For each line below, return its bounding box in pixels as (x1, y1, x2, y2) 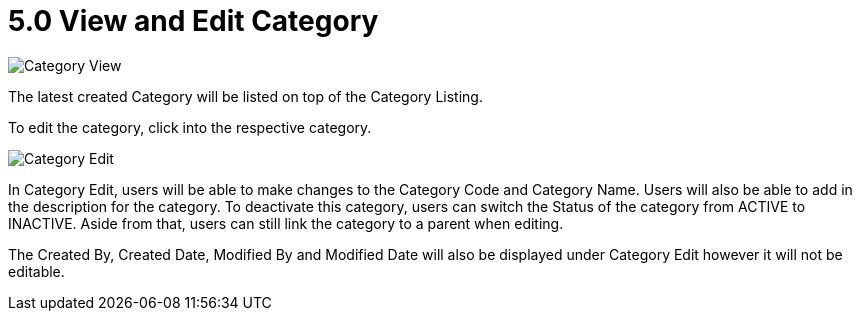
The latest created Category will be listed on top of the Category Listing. (8, 87, 483, 105)
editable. (8, 262, 65, 280)
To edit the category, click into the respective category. (8, 118, 372, 136)
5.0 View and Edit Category (8, 4, 379, 38)
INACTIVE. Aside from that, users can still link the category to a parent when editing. (8, 214, 564, 232)
